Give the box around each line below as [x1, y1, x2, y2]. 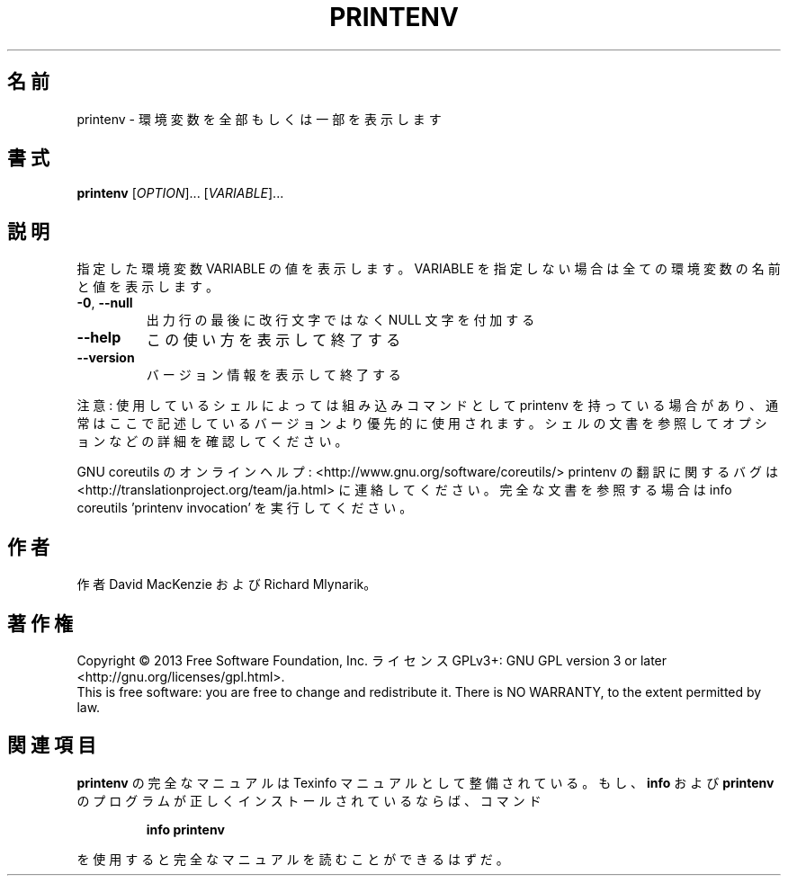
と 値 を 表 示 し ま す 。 [76, 279, 219, 295]
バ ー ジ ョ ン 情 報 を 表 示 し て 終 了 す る [146, 367, 401, 383]
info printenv [146, 821, 225, 837]
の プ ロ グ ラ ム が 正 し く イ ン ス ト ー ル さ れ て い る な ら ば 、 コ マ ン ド [76, 792, 542, 808]
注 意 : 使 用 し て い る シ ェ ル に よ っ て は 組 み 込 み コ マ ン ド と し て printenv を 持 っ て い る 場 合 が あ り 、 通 [76, 397, 779, 414]
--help [76, 328, 121, 347]
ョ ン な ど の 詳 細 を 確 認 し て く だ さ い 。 [76, 433, 348, 450]
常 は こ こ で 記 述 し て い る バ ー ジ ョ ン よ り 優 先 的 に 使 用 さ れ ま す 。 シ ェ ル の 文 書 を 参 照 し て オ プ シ [76, 415, 767, 432]
